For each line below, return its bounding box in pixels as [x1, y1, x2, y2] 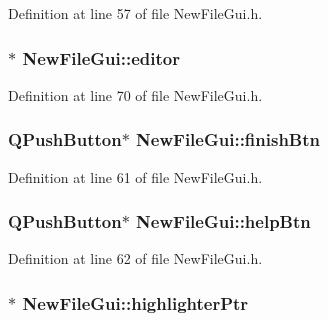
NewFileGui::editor [22, 45, 180, 70]
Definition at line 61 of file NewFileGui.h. [8, 166, 263, 187]
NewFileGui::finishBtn [136, 127, 321, 152]
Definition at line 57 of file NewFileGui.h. [8, 3, 263, 23]
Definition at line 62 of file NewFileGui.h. [8, 248, 263, 269]
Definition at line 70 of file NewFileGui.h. [8, 84, 263, 105]
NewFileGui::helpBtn [136, 209, 311, 234]
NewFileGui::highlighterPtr [22, 290, 249, 315]
